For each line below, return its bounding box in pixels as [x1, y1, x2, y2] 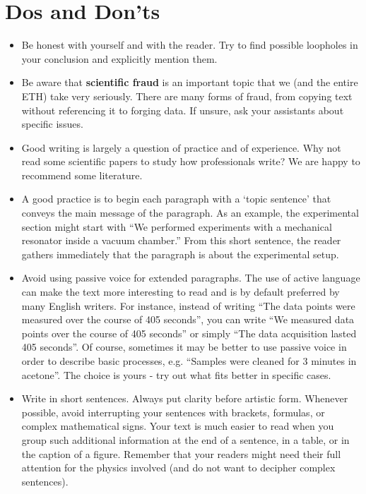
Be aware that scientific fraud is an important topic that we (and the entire [21, 75, 358, 90]
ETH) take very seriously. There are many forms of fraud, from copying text [21, 88, 353, 103]
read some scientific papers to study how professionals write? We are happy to [21, 154, 360, 169]
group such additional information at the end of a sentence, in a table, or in [21, 432, 350, 447]
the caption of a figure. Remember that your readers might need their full [21, 446, 341, 461]
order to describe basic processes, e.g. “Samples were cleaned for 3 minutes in [21, 354, 357, 368]
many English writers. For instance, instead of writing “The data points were [21, 298, 355, 313]
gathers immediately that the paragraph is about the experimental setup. [21, 246, 339, 261]
